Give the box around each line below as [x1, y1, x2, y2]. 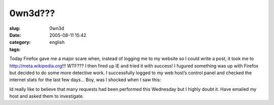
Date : [9, 32, 21, 38]
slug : [9, 25, 20, 31]
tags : [9, 46, 21, 52]
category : [9, 39, 31, 45]
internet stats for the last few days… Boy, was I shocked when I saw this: [9, 77, 161, 83]
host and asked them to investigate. [9, 93, 84, 99]
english [49, 39, 65, 45]
